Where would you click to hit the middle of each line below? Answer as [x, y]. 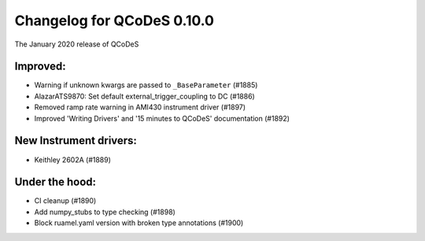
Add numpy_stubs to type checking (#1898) [105, 212]
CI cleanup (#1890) [65, 201]
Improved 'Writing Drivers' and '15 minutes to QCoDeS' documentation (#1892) [162, 118]
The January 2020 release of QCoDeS [77, 44]
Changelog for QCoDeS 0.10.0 [114, 20]
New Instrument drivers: [76, 141]
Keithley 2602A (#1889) [73, 159]
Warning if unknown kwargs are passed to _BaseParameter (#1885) [146, 85]
